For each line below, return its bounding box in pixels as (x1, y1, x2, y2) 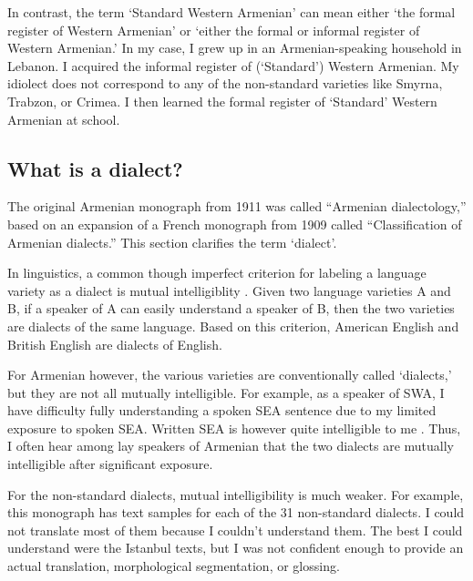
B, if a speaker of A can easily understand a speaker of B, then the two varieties (7, 299, 455, 318)
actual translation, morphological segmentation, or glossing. (7, 556, 340, 576)
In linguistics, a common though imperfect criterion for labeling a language (7, 263, 427, 282)
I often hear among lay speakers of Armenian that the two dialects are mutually (7, 436, 454, 455)
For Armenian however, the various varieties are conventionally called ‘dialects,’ (7, 365, 452, 384)
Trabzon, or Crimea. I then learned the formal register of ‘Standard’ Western (7, 91, 437, 110)
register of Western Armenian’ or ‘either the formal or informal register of (7, 20, 420, 39)
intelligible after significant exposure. (7, 454, 213, 474)
